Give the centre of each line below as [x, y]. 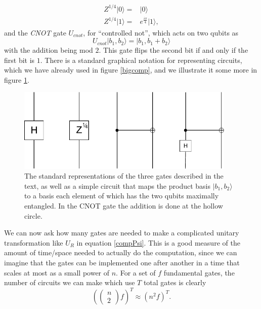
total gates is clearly [175, 282]
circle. [33, 215]
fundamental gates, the [199, 272]
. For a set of [136, 272]
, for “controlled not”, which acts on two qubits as [161, 32]
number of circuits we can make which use [70, 282]
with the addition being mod [49, 50]
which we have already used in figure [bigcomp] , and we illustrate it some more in [131, 70]
